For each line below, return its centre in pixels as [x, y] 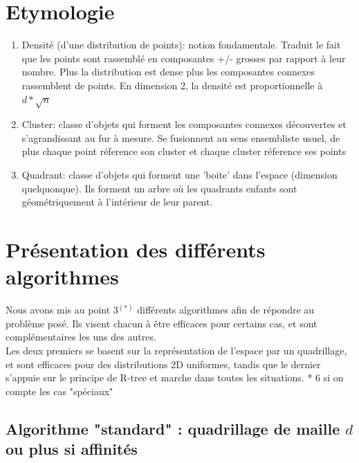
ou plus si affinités [72, 449]
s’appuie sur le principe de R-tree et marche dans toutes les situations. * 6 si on [175, 378]
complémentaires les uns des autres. [81, 337]
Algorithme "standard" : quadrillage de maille [173, 428]
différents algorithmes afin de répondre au [226, 310]
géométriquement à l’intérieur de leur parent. [117, 202]
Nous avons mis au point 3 [62, 310]
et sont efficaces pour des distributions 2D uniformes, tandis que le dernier [163, 364]
